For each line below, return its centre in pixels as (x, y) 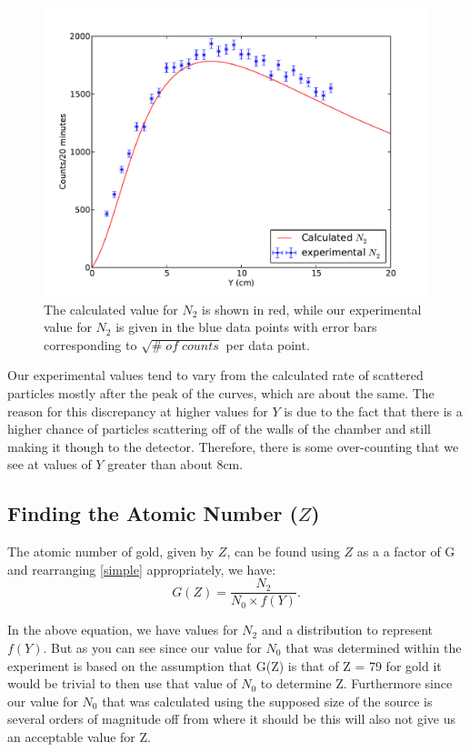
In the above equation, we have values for (123, 630)
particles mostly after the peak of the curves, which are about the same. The (221, 392)
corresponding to (90, 344)
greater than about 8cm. (175, 464)
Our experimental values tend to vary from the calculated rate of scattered (215, 375)
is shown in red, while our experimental (312, 309)
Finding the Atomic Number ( (153, 513)
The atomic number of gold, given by (111, 551)
